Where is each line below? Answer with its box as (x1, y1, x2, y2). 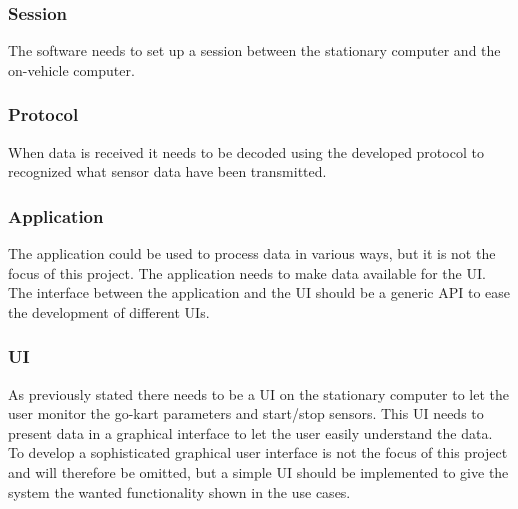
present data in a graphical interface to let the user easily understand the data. (8, 422, 493, 443)
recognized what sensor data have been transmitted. (8, 161, 327, 182)
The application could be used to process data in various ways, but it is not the (8, 243, 496, 264)
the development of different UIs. (8, 301, 210, 322)
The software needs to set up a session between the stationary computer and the (8, 40, 501, 61)
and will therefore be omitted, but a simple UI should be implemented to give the (8, 462, 509, 482)
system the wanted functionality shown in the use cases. (8, 481, 351, 502)
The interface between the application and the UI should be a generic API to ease (8, 282, 511, 303)
